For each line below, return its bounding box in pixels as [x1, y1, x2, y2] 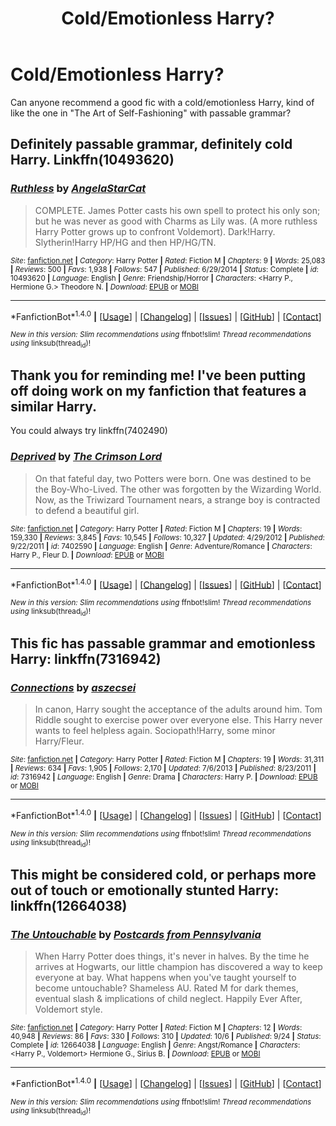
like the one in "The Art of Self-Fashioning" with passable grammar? [10, 107, 292, 119]
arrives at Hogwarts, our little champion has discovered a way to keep [34, 961, 323, 973]
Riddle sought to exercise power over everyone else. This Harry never [34, 714, 323, 726]
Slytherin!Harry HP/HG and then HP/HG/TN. [34, 236, 217, 248]
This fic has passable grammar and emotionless [10, 635, 316, 652]
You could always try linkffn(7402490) [10, 425, 168, 437]
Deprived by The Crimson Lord [10, 450, 163, 464]
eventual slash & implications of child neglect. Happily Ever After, [34, 993, 303, 1005]
